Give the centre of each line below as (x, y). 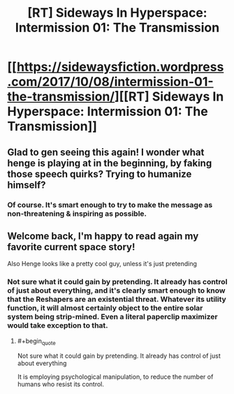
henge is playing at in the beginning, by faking (110, 163)
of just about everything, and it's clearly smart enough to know (116, 291)
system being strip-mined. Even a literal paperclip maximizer (112, 317)
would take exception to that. (58, 326)
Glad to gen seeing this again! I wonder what (106, 152)
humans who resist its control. (61, 384)
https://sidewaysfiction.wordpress (120, 67)
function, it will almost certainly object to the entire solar (105, 308)
